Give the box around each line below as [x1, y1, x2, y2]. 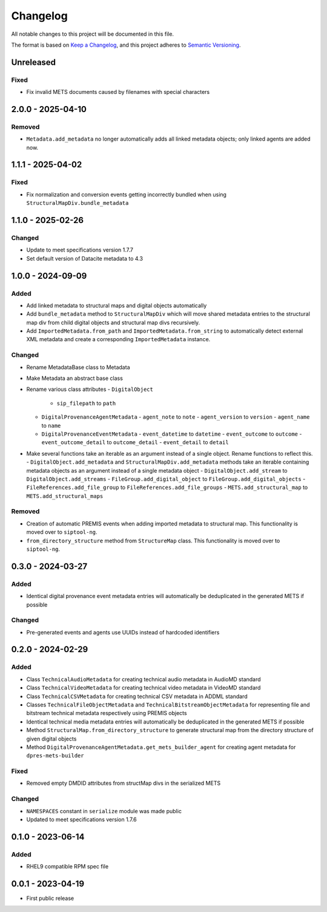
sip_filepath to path [56, 399, 116, 407]
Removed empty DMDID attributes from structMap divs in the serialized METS [26, 779, 221, 787]
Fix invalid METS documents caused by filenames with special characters [26, 88, 210, 96]
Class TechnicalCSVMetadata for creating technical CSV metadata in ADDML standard [26, 693, 248, 700]
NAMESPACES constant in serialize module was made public [26, 807, 182, 814]
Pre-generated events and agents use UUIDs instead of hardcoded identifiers [26, 628, 220, 636]
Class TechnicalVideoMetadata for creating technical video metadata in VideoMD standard [26, 684, 261, 691]
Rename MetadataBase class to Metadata [26, 364, 130, 371]
